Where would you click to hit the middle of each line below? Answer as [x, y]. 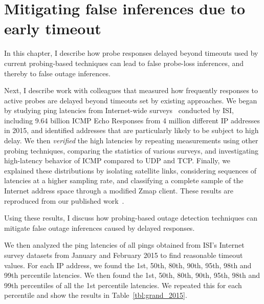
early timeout [53, 28]
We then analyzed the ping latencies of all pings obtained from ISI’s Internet [124, 245]
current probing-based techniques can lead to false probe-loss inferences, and [124, 63]
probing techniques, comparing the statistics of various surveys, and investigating [131, 150]
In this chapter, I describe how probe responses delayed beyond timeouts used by [131, 53]
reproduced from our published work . [64, 200]
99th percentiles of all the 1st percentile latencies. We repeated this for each [123, 285]
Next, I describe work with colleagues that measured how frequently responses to [131, 90]
